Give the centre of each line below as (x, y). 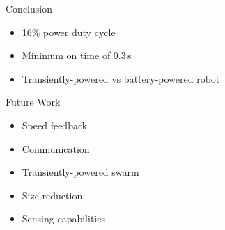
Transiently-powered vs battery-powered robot (121, 78)
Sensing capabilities (63, 219)
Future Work (33, 102)
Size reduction (52, 195)
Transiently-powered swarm (80, 172)
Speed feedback (55, 125)
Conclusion (29, 8)
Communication (56, 148)
